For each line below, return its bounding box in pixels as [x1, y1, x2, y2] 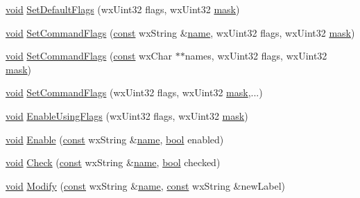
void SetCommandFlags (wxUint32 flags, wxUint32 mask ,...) [6, 85, 263, 100]
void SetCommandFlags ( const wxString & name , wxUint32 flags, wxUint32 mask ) [6, 25, 355, 39]
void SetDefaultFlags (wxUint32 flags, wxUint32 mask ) [6, 2, 240, 16]
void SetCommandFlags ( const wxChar [6, 48, 172, 63]
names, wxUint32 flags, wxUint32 [185, 48, 327, 63]
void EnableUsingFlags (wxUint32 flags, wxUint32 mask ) [6, 108, 248, 123]
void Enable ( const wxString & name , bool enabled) [6, 132, 224, 146]
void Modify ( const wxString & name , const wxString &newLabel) [6, 178, 286, 192]
